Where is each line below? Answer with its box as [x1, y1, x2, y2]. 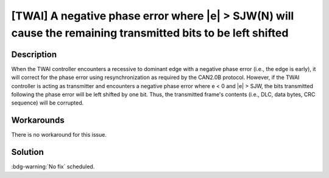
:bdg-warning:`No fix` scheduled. [11, 163, 95, 170]
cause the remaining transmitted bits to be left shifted [11, 26, 289, 39]
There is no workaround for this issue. [11, 131, 107, 139]
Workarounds [11, 115, 65, 126]
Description [11, 49, 57, 60]
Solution [11, 147, 44, 157]
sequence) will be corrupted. [11, 99, 84, 106]
